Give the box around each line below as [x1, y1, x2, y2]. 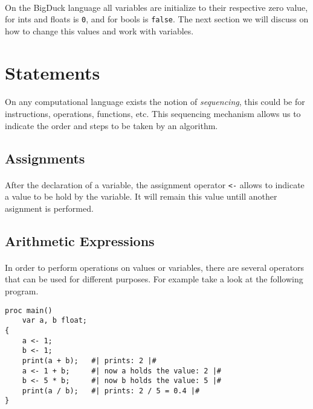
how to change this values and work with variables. [5, 24, 194, 37]
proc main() [5, 306, 53, 315]
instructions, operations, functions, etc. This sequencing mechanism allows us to [5, 107, 301, 119]
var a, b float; [22, 316, 88, 325]
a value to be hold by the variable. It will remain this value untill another [5, 190, 277, 203]
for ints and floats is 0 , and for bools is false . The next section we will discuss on [5, 13, 309, 25]
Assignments [5, 148, 85, 167]
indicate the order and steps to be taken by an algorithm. [5, 119, 218, 132]
